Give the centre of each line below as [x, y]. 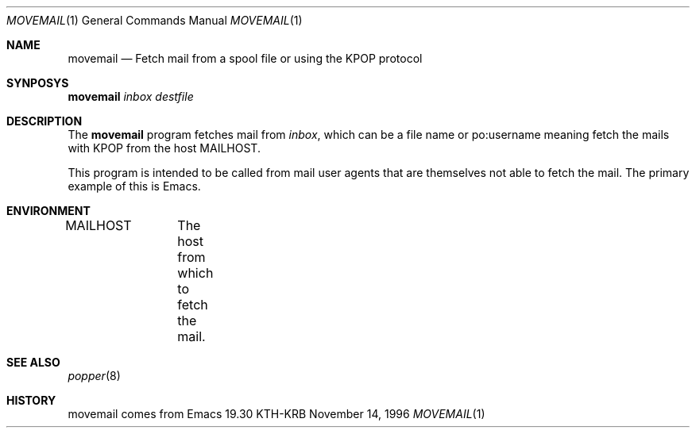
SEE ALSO [33, 362]
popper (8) [94, 376]
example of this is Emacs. [134, 186]
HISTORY [31, 400]
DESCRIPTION [44, 121]
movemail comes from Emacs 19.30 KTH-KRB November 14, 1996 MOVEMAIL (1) [276, 414]
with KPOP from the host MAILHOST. [164, 148]
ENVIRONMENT [48, 211]
